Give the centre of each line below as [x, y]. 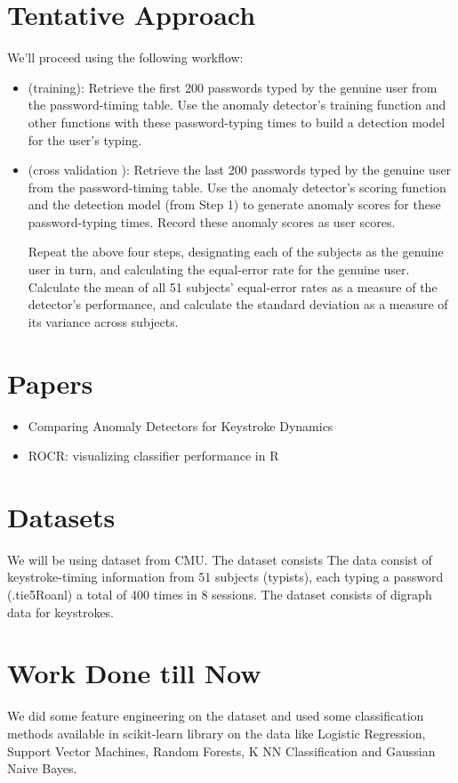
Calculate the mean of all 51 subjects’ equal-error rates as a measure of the [233, 286]
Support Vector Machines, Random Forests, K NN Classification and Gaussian [221, 750]
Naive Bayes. [42, 768]
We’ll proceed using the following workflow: [125, 57]
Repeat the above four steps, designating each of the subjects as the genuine [236, 252]
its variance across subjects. [103, 321]
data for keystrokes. [61, 612]
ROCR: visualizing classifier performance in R [153, 456]
